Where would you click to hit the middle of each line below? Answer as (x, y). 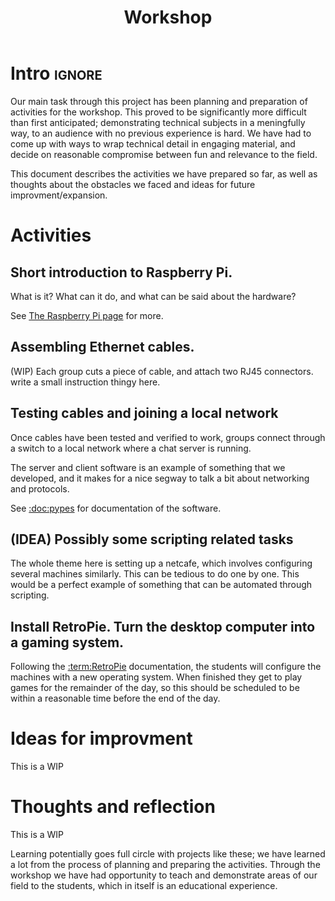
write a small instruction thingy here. (85, 382)
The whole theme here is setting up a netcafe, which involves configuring (161, 563)
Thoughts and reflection (113, 807)
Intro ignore (56, 73)
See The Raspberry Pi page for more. (87, 315)
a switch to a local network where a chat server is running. (131, 448)
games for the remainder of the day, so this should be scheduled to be (155, 688)
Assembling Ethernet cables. (102, 347)
